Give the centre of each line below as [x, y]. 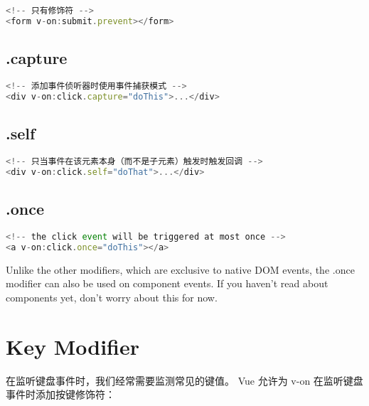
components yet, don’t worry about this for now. [112, 297]
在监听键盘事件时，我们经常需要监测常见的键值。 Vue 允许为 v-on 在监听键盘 [184, 380]
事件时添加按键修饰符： [60, 394]
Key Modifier [73, 346]
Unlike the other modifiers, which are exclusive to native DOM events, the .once [180, 269]
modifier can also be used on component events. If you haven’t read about [167, 283]
